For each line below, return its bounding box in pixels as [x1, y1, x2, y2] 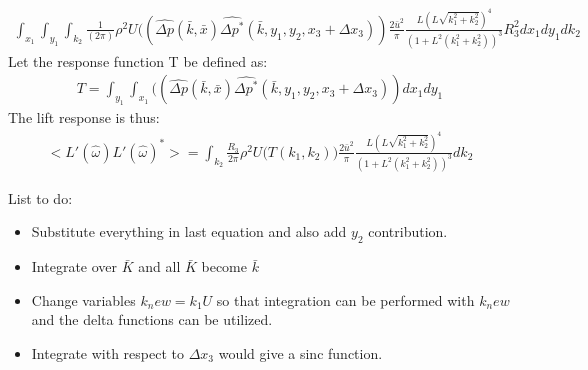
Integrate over [31, 256, 118, 277]
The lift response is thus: [8, 107, 160, 128]
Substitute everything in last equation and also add [31, 221, 347, 242]
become [201, 256, 247, 277]
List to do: [8, 187, 73, 208]
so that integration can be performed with [216, 289, 475, 310]
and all [138, 256, 181, 277]
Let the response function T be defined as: [8, 50, 268, 71]
